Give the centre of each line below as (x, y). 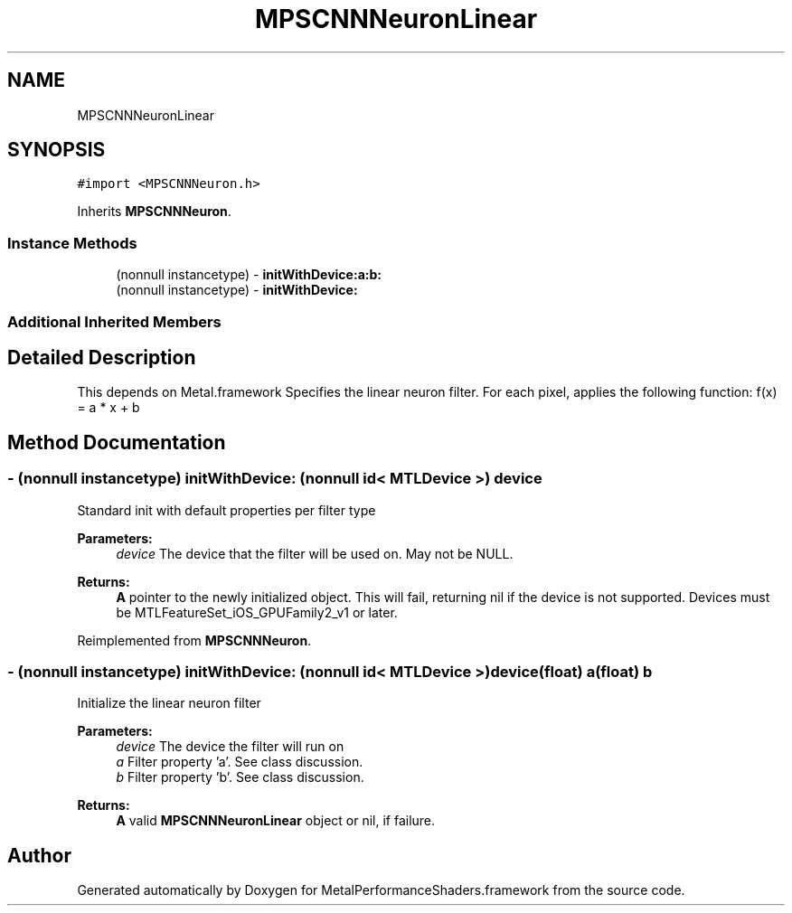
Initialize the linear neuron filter (169, 703)
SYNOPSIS (57, 150)
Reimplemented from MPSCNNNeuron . (194, 640)
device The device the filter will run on (230, 747)
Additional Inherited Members (114, 321)
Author (39, 855)
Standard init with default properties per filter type (226, 510)
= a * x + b (108, 408)
